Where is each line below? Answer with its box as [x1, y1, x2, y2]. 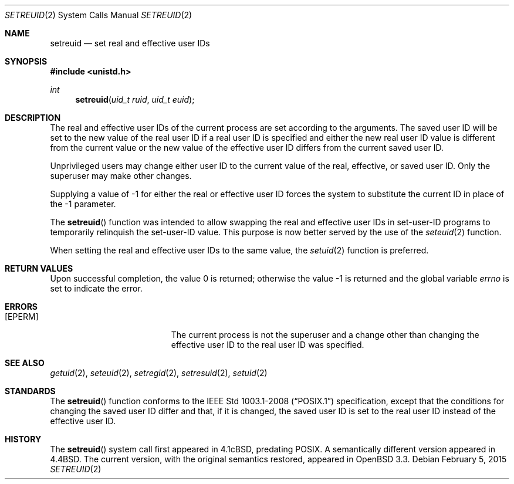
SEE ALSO [5, 358, 45, 368]
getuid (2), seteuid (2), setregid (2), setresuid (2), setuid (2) [50, 368, 268, 378]
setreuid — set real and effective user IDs [50, 38, 210, 48]
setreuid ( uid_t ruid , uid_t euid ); [75, 94, 195, 104]
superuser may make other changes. [50, 171, 192, 181]
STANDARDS [5, 386, 56, 396]
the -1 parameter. [50, 199, 116, 209]
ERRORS [5, 302, 38, 312]
